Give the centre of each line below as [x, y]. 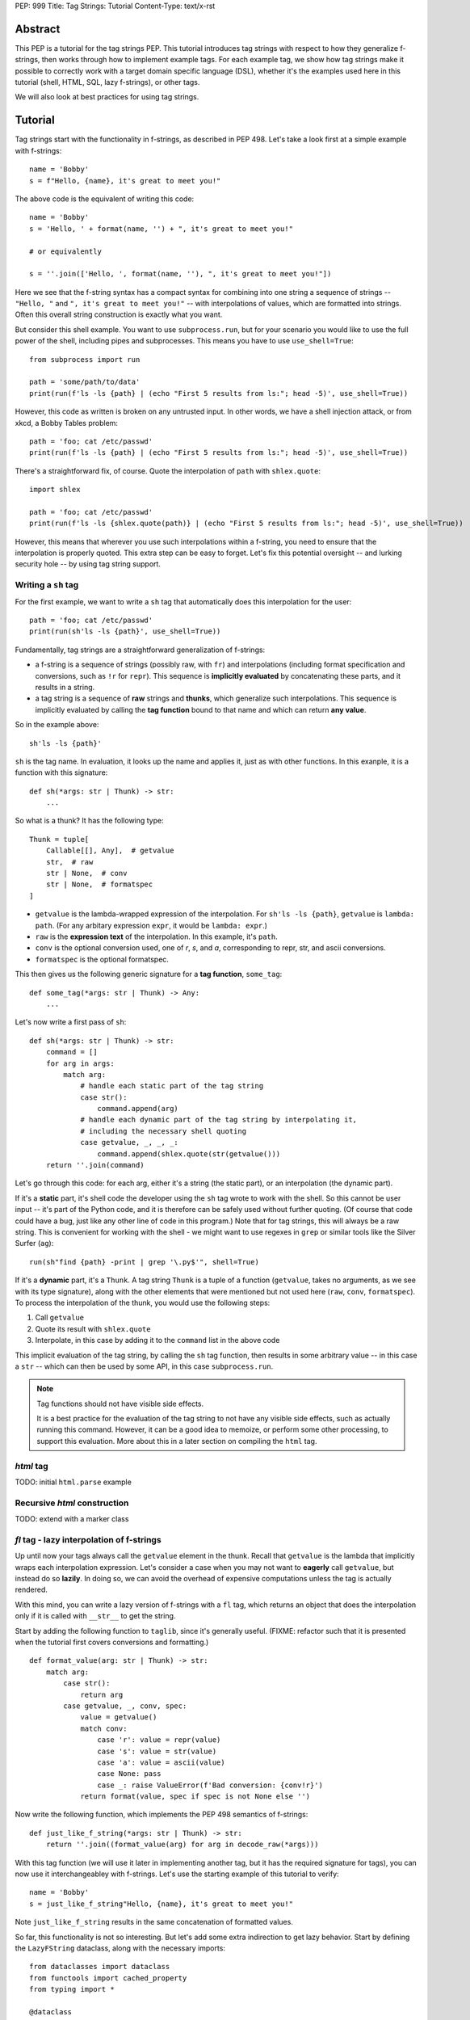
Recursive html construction [72, 1503]
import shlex [55, 490]
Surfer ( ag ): [34, 1244]
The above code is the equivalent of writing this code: [105, 199]
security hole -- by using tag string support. [88, 564]
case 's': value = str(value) [157, 1751]
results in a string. [65, 687]
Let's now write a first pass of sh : [71, 1022]
